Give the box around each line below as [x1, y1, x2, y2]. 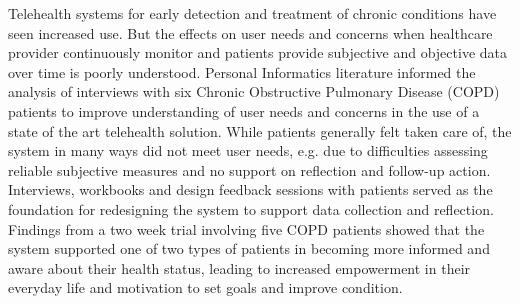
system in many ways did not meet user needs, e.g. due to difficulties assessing [8, 140, 488, 161]
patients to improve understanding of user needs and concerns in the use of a [8, 100, 480, 121]
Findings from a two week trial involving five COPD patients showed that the [8, 218, 485, 239]
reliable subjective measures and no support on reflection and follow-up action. [8, 159, 491, 180]
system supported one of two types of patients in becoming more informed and [8, 238, 490, 259]
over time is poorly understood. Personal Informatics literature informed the [8, 61, 476, 82]
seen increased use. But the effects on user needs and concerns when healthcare [8, 22, 493, 43]
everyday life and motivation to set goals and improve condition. [8, 277, 403, 298]
